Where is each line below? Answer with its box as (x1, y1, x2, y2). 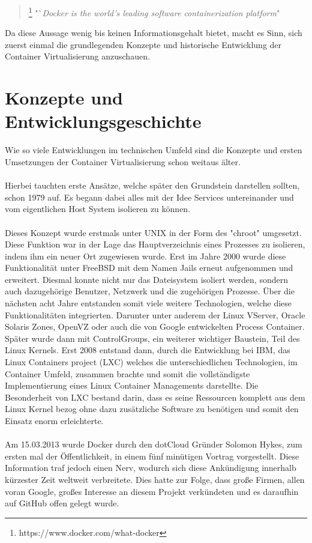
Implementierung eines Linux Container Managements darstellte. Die (5, 379, 259, 392)
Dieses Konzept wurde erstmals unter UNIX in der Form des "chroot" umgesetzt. (5, 226, 302, 238)
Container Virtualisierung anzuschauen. (5, 50, 150, 62)
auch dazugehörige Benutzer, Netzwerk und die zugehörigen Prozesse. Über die (5, 285, 295, 297)
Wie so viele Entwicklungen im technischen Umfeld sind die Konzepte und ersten (5, 144, 302, 156)
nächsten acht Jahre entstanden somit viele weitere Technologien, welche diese (5, 297, 292, 309)
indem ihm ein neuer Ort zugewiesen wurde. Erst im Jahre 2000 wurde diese (5, 249, 286, 262)
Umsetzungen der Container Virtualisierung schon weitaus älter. (5, 155, 241, 168)
